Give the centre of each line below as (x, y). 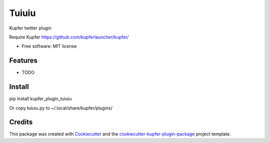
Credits (21, 122)
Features (23, 61)
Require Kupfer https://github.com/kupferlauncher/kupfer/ (69, 37)
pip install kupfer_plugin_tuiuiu (40, 99)
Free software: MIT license (49, 46)
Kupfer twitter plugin (30, 28)
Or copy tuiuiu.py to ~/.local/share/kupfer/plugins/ (61, 108)
